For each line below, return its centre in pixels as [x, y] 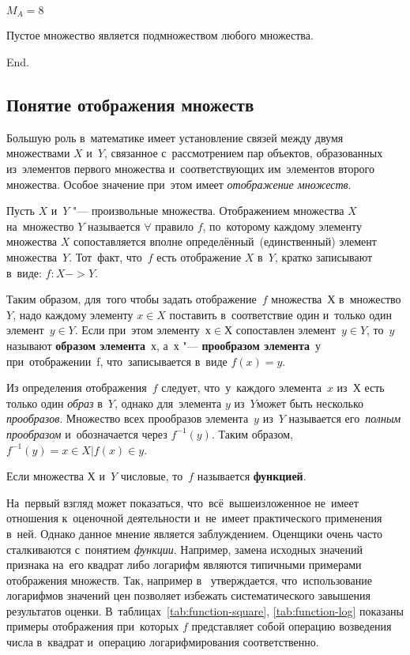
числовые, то [152, 476]
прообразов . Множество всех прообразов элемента [128, 418]
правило [174, 226]
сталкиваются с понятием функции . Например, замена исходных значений [184, 549]
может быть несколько [310, 403]
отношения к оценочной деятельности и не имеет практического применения [194, 518]
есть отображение [199, 257]
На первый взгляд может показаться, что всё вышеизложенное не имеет [182, 502]
